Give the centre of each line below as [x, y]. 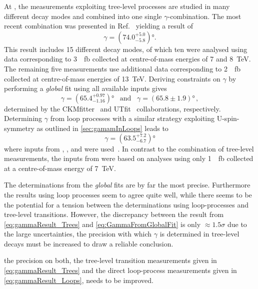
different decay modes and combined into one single [83, 16]
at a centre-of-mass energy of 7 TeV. [60, 168]
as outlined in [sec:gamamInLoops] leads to [102, 128]
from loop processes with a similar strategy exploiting [132, 118]
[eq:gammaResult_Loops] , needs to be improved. [79, 280]
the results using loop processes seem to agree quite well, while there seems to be [128, 194]
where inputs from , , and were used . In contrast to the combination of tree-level [129, 148]
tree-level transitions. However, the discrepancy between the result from [114, 214]
